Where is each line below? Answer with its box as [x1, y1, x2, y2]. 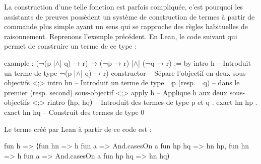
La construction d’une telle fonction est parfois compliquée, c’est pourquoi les [4, 2, 243, 12]
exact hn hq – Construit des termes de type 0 [4, 106, 145, 117]
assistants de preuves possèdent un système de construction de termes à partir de [4, 11, 255, 22]
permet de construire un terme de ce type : [4, 41, 137, 51]
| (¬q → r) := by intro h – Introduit [138, 57, 251, 68]
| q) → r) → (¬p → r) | [59, 57, 134, 68]
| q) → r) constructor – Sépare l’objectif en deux [81, 67, 231, 78]
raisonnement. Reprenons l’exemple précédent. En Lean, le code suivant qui [4, 31, 237, 41]
